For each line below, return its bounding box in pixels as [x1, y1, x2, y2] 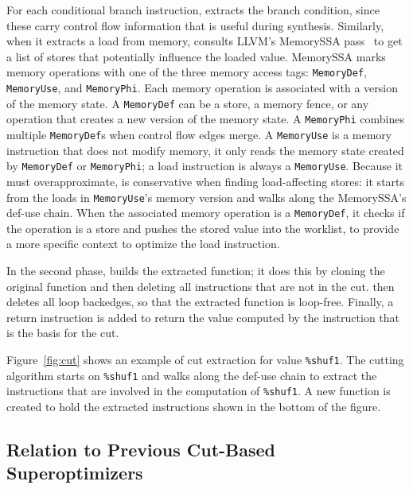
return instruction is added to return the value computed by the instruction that [6, 309, 400, 325]
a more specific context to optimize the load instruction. [6, 235, 280, 252]
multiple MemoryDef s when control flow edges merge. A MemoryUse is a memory [6, 126, 392, 142]
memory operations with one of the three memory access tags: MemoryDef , [6, 64, 367, 80]
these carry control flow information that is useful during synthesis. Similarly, [6, 17, 384, 33]
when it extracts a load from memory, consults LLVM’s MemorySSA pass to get [6, 33, 403, 49]
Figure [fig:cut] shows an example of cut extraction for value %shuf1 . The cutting [6, 351, 404, 367]
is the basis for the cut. [6, 324, 119, 341]
